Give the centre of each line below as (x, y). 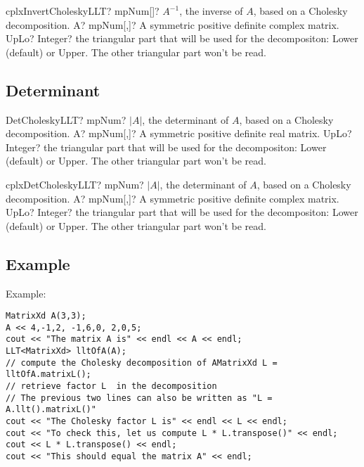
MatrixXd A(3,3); (46, 316)
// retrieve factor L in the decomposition (111, 386)
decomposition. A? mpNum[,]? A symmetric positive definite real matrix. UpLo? (179, 133)
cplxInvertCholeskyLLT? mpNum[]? (83, 11)
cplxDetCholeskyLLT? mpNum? (75, 184)
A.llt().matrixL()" (51, 410)
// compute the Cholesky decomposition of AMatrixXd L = (142, 363)
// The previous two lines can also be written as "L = (139, 398)
